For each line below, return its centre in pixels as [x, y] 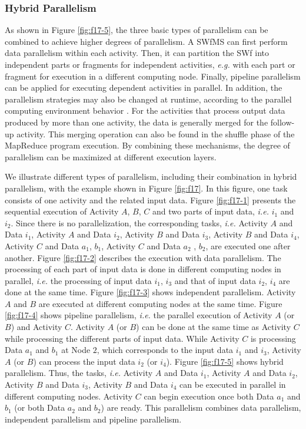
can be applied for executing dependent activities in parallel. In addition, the [144, 88]
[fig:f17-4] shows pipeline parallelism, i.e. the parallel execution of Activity [139, 315]
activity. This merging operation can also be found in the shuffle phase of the [156, 133]
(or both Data [40, 407]
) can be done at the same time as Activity [214, 327]
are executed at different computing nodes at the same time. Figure [160, 303]
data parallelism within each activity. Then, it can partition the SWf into [137, 53]
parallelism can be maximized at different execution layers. [111, 156]
